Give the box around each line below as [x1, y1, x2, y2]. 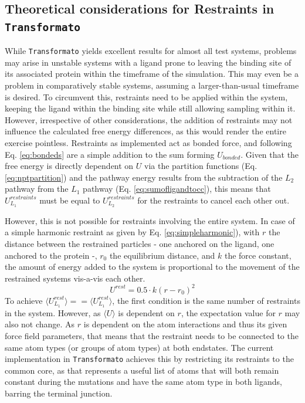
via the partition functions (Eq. [144, 160, 257, 172]
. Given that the [240, 148, 299, 160]
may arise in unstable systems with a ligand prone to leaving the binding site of [5, 56, 292, 68]
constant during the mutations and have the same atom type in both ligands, [5, 375, 282, 388]
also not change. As [5, 318, 75, 330]
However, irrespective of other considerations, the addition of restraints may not [5, 113, 293, 126]
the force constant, [224, 249, 292, 261]
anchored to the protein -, [5, 249, 97, 261]
